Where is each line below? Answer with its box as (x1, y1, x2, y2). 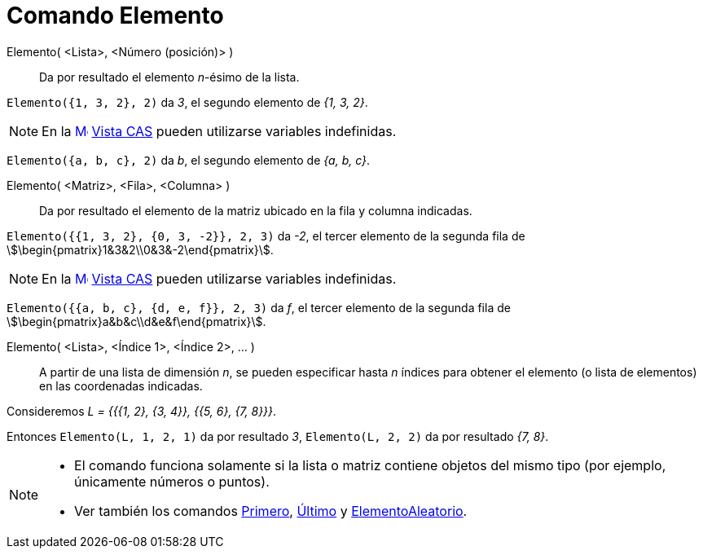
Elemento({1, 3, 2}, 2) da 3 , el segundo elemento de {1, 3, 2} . (7, 95, 368, 109)
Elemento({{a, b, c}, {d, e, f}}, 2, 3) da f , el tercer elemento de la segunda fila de (7, 300, 511, 315)
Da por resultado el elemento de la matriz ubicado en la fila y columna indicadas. (39, 203, 472, 218)
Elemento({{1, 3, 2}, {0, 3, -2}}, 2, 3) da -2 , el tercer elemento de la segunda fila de (7, 228, 525, 243)
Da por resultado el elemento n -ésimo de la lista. (39, 69, 300, 84)
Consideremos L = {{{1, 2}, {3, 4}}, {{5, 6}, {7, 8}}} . (7, 403, 277, 418)
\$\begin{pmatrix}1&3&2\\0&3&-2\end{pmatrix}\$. (7, 242, 274, 257)
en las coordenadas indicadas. (39, 378, 203, 393)
